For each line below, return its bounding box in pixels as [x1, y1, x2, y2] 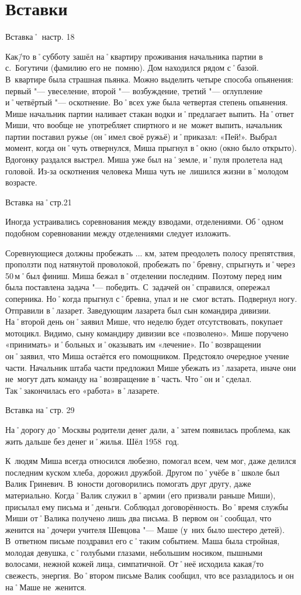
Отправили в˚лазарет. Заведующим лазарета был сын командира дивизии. [5, 304, 271, 316]
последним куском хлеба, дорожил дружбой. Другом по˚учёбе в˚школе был [5, 466, 280, 478]
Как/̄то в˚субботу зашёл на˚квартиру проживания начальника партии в [5, 50, 263, 62]
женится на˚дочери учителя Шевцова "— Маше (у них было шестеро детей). [5, 523, 285, 535]
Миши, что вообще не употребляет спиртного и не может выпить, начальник [5, 119, 282, 131]
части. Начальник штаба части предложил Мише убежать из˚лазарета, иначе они [5, 361, 296, 373]
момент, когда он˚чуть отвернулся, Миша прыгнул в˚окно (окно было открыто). [5, 142, 297, 154]
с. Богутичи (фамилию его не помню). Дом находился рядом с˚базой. [5, 61, 259, 74]
